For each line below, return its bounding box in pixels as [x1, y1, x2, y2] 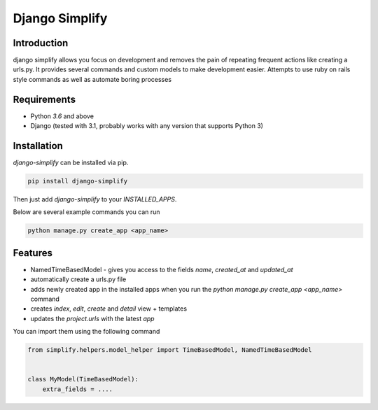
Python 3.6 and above [30, 112, 94, 120]
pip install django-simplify [27, 177, 128, 185]
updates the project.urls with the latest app [30, 314, 155, 323]
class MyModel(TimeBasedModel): [27, 375, 139, 383]
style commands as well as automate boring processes [13, 75, 171, 83]
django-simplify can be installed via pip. [13, 158, 129, 167]
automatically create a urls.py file [30, 275, 127, 283]
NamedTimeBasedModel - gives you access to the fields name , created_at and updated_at [30, 265, 293, 274]
